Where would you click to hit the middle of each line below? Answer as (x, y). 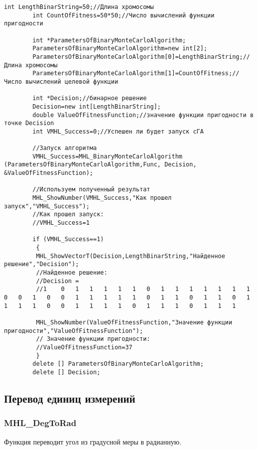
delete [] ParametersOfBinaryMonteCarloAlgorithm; (118, 364)
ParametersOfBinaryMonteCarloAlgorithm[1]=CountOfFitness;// (136, 74)
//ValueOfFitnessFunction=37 (84, 347)
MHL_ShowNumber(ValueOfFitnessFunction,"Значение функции (134, 322)
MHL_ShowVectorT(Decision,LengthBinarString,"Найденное (130, 256)
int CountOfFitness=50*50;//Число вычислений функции (124, 15)
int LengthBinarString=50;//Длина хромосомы (79, 7)
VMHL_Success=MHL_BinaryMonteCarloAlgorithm (107, 156)
